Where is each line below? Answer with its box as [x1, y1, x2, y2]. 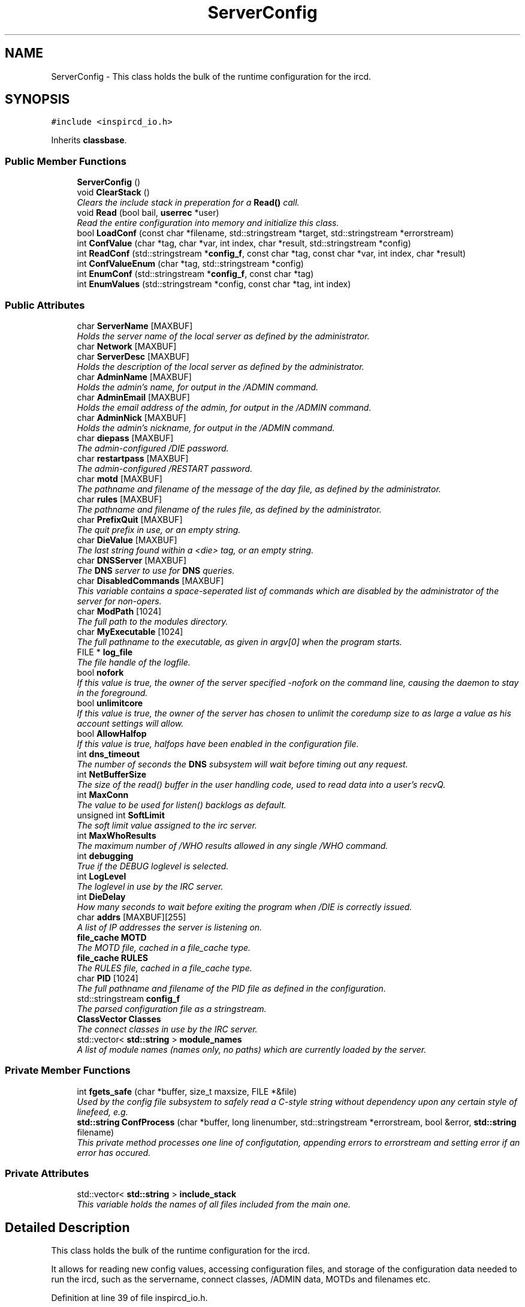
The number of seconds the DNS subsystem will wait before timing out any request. [77, 758, 408, 769]
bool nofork [77, 667, 124, 677]
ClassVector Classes [77, 1013, 161, 1024]
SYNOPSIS [5, 92, 70, 107]
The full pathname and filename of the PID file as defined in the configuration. [77, 983, 386, 993]
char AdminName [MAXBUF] [77, 371, 192, 382]
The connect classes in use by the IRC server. [77, 1023, 258, 1034]
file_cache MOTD [77, 932, 147, 942]
